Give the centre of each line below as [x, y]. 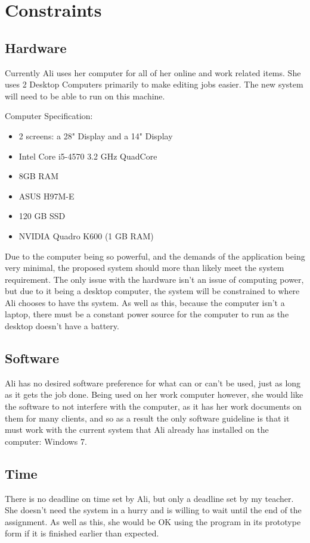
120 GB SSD [42, 216]
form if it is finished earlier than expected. [82, 533]
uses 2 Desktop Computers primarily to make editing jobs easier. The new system [154, 84]
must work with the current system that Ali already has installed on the [137, 430]
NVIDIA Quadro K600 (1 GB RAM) [86, 235]
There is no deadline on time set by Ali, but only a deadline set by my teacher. [149, 498]
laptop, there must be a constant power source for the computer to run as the [147, 314]
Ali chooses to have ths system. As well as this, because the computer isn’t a [145, 302]
